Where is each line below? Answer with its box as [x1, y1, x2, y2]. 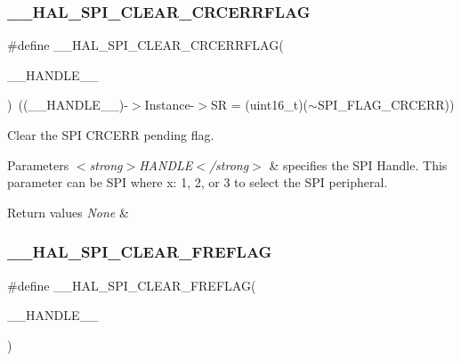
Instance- [144, 95, 195, 114]
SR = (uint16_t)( [210, 95, 309, 114]
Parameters [7, 155, 69, 174]
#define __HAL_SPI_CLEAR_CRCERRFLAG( [7, 36, 284, 54]
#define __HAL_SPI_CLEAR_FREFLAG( [7, 275, 256, 294]
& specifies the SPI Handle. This [269, 155, 448, 174]
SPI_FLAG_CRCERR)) [317, 95, 455, 114]
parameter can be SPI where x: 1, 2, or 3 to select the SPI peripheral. [7, 173, 388, 192]
